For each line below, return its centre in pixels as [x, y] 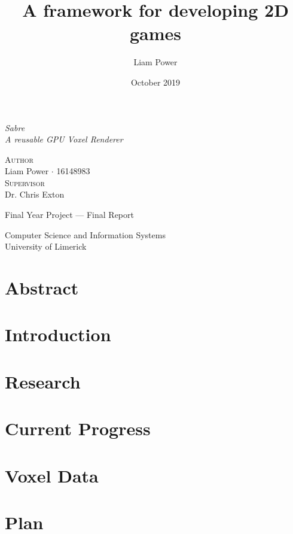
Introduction [58, 334]
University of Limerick [46, 246]
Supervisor [25, 182]
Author [19, 159]
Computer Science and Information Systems [85, 234]
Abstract [42, 288]
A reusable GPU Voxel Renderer [64, 139]
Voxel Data [52, 475]
